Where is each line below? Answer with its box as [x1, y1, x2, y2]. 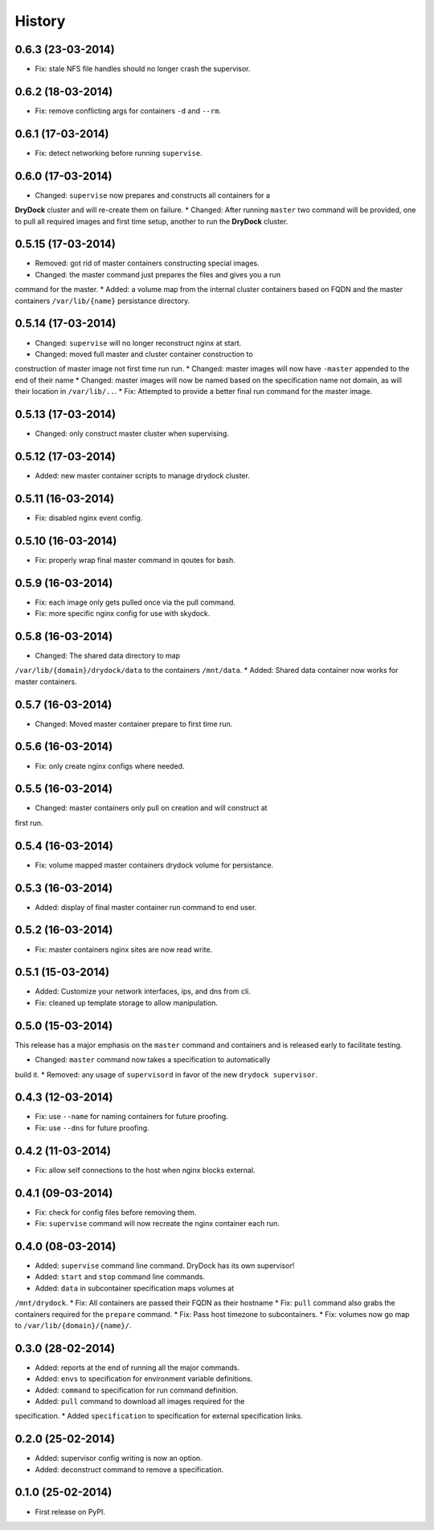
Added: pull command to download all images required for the [35, 1396, 245, 1406]
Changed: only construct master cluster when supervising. [35, 429, 229, 438]
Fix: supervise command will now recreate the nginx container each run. [35, 1219, 280, 1229]
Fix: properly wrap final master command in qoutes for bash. [35, 555, 236, 564]
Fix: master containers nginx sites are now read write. [35, 945, 213, 954]
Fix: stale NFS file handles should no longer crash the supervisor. [35, 64, 251, 74]
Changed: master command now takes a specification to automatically [35, 1055, 271, 1064]
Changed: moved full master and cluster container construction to [35, 349, 253, 359]
